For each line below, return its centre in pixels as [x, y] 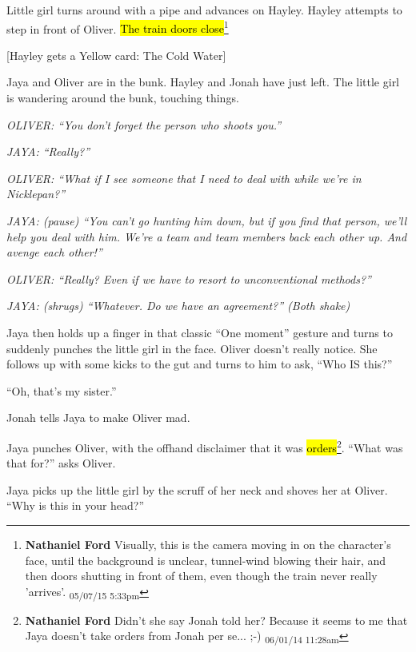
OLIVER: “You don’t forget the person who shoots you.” [144, 124]
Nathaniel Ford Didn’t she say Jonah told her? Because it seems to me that [216, 620]
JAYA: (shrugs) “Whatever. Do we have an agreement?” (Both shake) [178, 306]
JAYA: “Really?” [48, 151]
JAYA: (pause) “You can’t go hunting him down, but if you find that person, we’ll [207, 221]
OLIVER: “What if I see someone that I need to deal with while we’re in [184, 178]
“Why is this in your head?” [76, 505]
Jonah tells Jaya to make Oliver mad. [98, 417]
